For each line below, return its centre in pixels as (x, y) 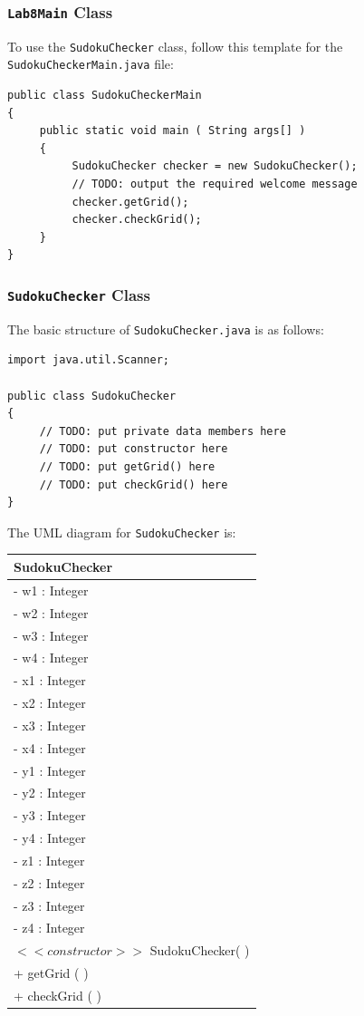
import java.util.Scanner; (88, 360)
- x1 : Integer (50, 680)
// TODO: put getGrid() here (127, 467)
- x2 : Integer (50, 703)
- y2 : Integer (50, 793)
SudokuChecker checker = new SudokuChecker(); (215, 166)
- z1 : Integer (49, 860)
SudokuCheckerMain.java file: (91, 64)
